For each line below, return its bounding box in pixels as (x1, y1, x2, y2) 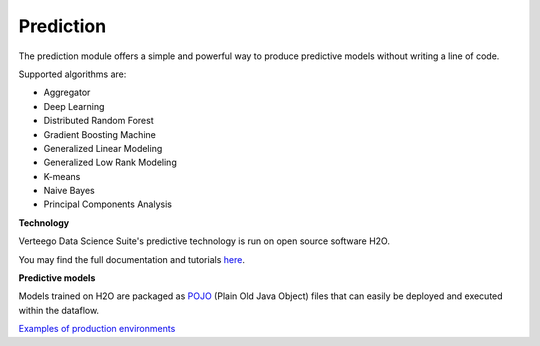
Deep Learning (43, 100, 105, 112)
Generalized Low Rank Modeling (43, 156, 177, 169)
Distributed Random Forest (43, 115, 154, 127)
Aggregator (43, 86, 91, 99)
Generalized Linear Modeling (43, 142, 163, 154)
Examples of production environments (18, 323, 176, 335)
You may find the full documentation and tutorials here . (18, 253, 245, 265)
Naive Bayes (43, 185, 95, 197)
